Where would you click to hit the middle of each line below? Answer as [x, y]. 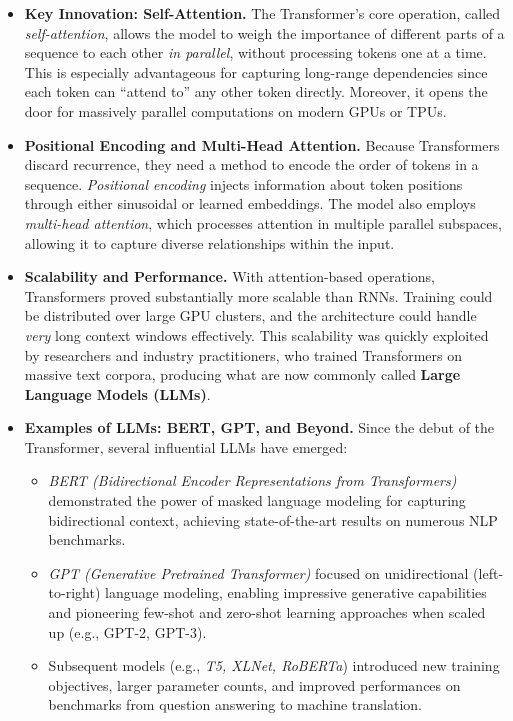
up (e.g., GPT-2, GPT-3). [127, 631]
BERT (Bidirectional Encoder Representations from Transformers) [252, 480]
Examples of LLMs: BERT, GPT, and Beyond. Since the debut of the [259, 427]
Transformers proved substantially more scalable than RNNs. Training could [258, 295]
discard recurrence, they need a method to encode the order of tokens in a [251, 164]
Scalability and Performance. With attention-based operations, [229, 276]
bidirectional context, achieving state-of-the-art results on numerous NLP [273, 519]
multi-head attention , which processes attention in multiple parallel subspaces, [263, 222]
